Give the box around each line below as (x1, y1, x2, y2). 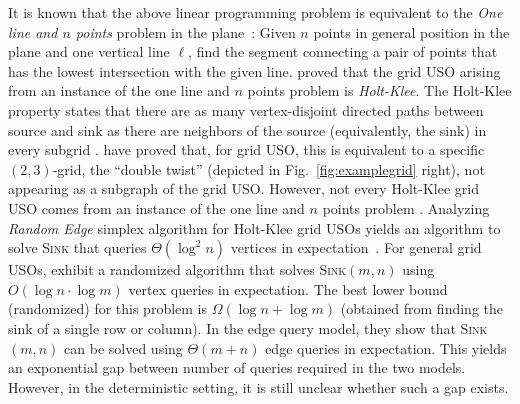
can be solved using (64, 337, 183, 358)
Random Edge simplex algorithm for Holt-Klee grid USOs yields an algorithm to (8, 217, 501, 238)
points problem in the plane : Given (75, 21, 296, 42)
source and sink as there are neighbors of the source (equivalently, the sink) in (8, 119, 487, 140)
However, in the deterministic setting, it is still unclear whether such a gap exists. (8, 376, 509, 397)
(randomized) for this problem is (8, 298, 208, 319)
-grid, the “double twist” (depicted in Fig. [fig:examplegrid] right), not (52, 158, 485, 179)
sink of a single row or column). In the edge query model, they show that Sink (8, 317, 488, 338)
